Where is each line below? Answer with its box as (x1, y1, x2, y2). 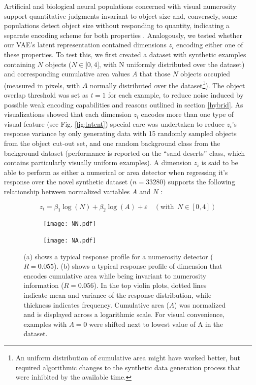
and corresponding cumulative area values (4, 69, 130, 79)
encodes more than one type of (141, 109, 234, 119)
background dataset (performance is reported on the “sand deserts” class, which (4, 147, 245, 158)
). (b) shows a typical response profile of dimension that (54, 261, 223, 271)
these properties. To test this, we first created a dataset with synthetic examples (4, 49, 246, 59)
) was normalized (174, 299, 225, 310)
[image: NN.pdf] (43, 220, 96, 228)
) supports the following (163, 176, 235, 187)
